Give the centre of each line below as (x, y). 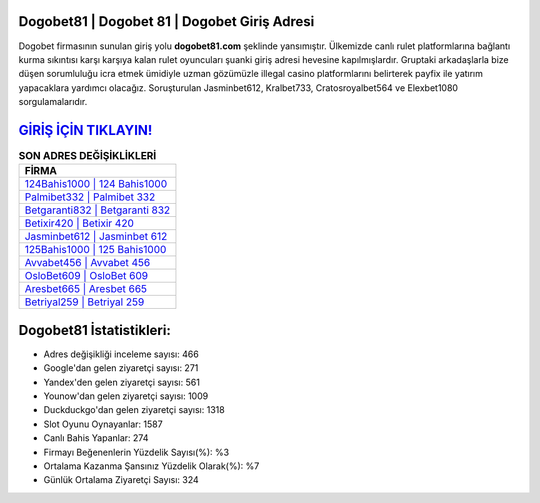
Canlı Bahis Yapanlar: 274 (96, 438)
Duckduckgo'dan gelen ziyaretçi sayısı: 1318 (134, 410)
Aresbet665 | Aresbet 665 (86, 289)
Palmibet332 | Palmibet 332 (90, 197)
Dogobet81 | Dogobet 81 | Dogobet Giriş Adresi (166, 21)
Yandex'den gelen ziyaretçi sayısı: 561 (121, 382)
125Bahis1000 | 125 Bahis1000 (95, 250)
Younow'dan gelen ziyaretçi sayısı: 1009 (126, 396)
